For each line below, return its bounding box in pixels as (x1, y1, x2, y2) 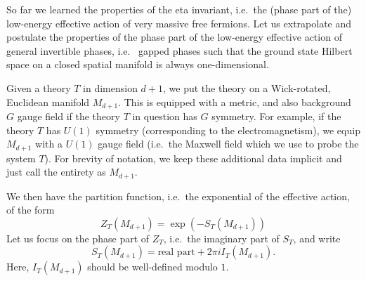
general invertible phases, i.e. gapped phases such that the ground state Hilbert (6, 43, 353, 58)
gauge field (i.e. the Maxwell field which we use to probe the (98, 136, 359, 151)
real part (157, 247, 195, 258)
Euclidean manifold (6, 94, 90, 109)
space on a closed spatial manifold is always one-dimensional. (6, 57, 269, 72)
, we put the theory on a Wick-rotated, (163, 80, 331, 95)
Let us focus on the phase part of (6, 230, 150, 245)
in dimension (83, 80, 138, 95)
